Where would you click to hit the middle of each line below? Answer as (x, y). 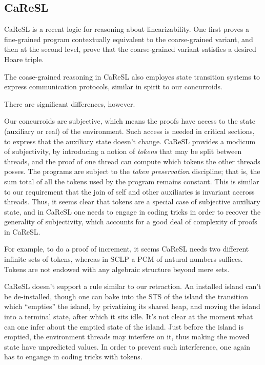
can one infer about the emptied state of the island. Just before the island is (124, 326)
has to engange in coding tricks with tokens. (73, 357)
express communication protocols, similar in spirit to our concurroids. (113, 87)
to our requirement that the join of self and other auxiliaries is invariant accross (129, 191)
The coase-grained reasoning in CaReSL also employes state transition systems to (132, 76)
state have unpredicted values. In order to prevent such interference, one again (127, 346)
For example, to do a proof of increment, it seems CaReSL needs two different (127, 249)
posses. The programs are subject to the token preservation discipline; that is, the (132, 171)
